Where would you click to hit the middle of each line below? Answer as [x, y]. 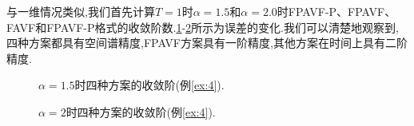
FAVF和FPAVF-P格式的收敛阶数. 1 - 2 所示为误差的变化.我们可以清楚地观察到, [203, 27]
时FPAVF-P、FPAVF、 [336, 11]
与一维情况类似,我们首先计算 [81, 11]
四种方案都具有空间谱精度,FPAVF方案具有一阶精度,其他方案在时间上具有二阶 [207, 43]
